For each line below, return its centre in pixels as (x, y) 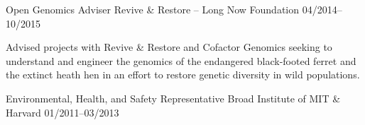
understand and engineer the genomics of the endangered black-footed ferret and (181, 60)
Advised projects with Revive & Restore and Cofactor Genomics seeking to (169, 47)
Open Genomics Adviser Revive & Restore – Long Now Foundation (153, 9)
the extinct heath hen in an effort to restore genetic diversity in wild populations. (183, 75)
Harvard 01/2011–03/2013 (62, 112)
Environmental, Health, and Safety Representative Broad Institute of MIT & (173, 98)
